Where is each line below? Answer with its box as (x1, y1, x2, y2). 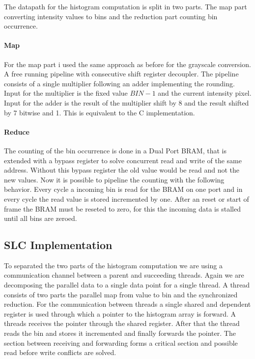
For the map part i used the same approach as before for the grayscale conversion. (4, 59, 251, 69)
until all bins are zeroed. (4, 213, 77, 223)
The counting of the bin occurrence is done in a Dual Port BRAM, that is (4, 145, 227, 155)
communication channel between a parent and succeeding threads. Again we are (4, 270, 244, 280)
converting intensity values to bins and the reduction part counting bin (4, 11, 218, 21)
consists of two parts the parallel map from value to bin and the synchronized (4, 289, 238, 299)
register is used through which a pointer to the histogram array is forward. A (4, 308, 236, 319)
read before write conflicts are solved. (4, 347, 116, 358)
